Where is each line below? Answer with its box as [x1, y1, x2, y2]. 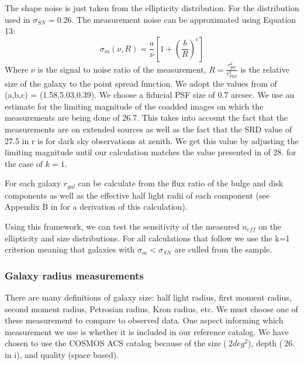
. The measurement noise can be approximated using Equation [71, 13, 296, 25]
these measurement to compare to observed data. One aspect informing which [5, 314, 284, 326]
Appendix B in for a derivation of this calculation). [5, 200, 188, 213]
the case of [5, 157, 43, 169]
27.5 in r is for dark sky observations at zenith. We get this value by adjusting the [5, 134, 299, 146]
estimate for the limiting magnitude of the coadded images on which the [5, 100, 264, 112]
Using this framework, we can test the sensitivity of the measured [5, 220, 240, 232]
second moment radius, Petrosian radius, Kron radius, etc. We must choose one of [5, 302, 298, 315]
